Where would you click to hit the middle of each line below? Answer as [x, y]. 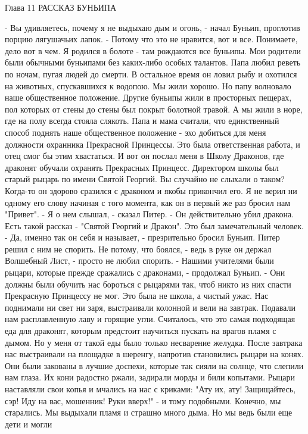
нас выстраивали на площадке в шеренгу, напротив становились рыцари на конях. [154, 354]
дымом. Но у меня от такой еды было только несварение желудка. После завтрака [154, 342]
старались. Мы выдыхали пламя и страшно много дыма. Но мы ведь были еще [149, 412]
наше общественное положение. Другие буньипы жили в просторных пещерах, [148, 97]
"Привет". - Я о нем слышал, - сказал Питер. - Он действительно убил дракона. [150, 214]
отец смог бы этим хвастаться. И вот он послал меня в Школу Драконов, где [144, 156]
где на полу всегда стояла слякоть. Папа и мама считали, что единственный [142, 121]
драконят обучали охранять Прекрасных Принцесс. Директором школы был [142, 167]
